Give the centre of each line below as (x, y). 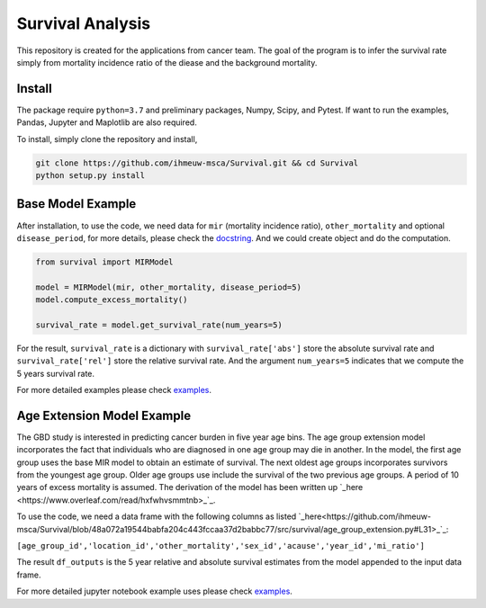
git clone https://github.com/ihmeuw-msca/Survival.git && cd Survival (197, 163)
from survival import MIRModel (105, 262)
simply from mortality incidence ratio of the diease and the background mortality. (167, 62)
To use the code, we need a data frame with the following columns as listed (157, 516)
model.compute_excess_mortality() (112, 300)
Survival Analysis (84, 23)
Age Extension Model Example (104, 415)
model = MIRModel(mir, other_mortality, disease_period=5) (168, 287)
